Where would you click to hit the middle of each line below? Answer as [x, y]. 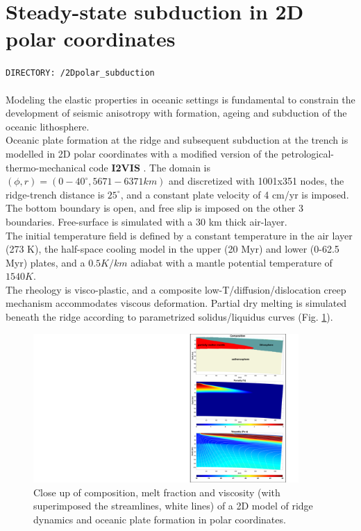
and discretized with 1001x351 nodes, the [257, 181]
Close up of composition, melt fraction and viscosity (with [157, 492]
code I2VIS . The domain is [150, 167]
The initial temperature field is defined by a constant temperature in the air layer [179, 235]
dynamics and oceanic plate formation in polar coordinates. [160, 520]
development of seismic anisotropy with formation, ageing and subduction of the [176, 113]
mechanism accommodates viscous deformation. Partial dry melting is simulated [176, 303]
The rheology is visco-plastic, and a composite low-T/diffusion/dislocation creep [176, 289]
